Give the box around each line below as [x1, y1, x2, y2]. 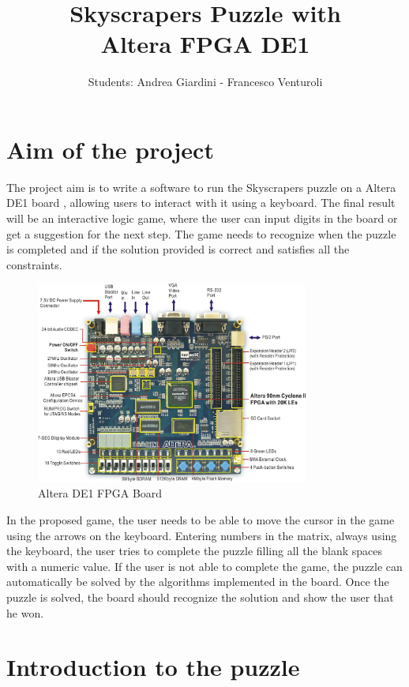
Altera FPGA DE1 [100, 28, 310, 60]
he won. [6, 604, 44, 621]
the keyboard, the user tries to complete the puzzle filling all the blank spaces [6, 542, 383, 559]
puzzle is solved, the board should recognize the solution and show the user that [6, 588, 394, 605]
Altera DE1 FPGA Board [38, 485, 163, 501]
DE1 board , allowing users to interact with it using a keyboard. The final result [6, 194, 396, 211]
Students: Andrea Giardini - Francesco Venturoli [88, 73, 323, 90]
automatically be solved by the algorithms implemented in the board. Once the [6, 573, 389, 590]
